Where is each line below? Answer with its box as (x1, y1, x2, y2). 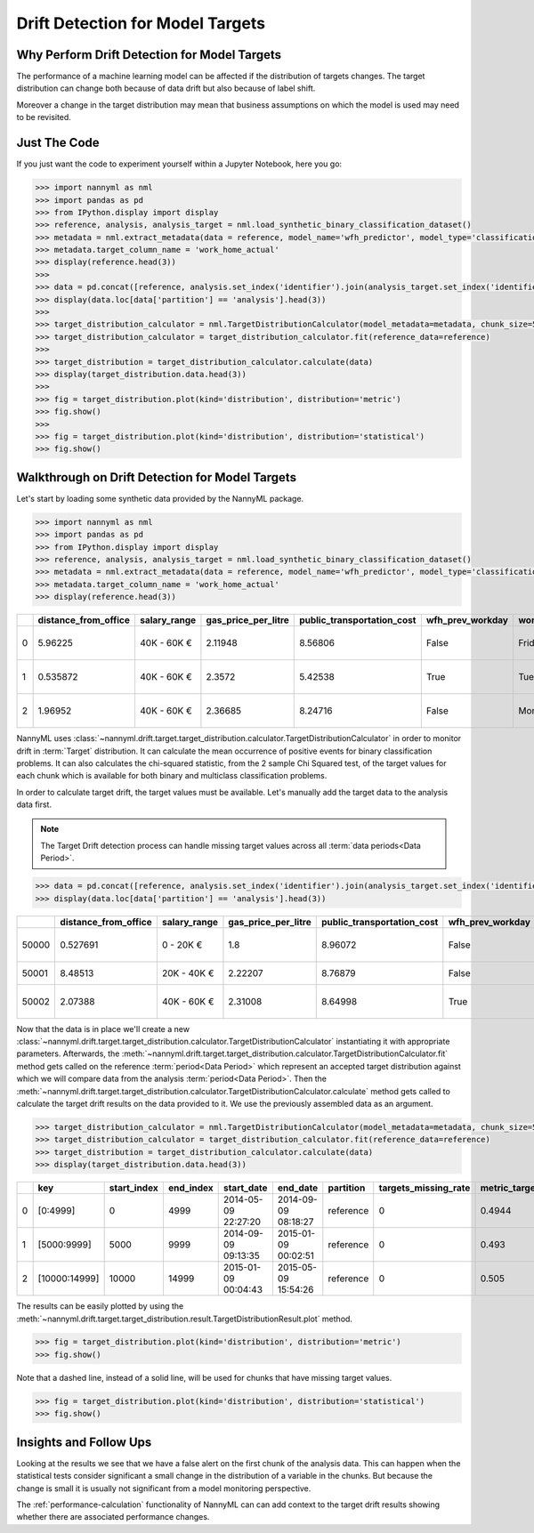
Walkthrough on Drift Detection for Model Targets (16, 470, 297, 485)
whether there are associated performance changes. (16, 1512, 210, 1522)
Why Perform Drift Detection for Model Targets (16, 47, 282, 62)
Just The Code (16, 135, 100, 150)
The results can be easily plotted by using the (16, 1301, 184, 1311)
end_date (277, 1182, 319, 1194)
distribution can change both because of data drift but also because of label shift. (16, 83, 316, 93)
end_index (167, 1182, 214, 1194)
